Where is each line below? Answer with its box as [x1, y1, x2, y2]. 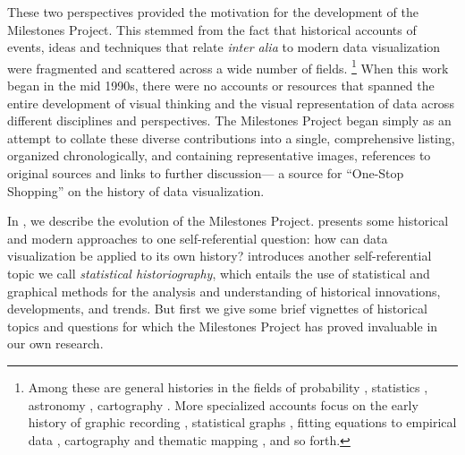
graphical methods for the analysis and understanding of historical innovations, [7, 281, 441, 300]
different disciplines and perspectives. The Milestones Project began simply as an [7, 111, 452, 130]
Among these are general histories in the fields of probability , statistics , [28, 377, 428, 396]
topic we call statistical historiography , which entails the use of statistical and [7, 263, 430, 282]
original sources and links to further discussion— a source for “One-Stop [7, 164, 404, 182]
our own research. [7, 334, 104, 353]
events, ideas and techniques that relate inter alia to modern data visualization [7, 38, 441, 56]
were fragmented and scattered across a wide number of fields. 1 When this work [7, 56, 449, 77]
